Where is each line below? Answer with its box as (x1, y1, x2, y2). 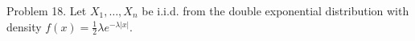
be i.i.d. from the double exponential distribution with (142, 2, 409, 18)
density (6, 18, 42, 35)
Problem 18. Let (6, 2, 87, 18)
